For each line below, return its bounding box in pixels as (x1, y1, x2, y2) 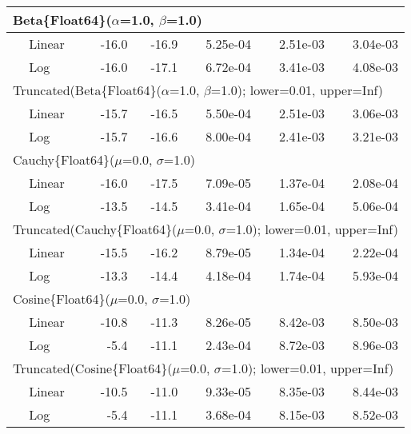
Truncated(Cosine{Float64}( (13, 359, 173, 377)
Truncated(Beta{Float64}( (13, 81, 162, 99)
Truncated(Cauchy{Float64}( (13, 220, 178, 238)
